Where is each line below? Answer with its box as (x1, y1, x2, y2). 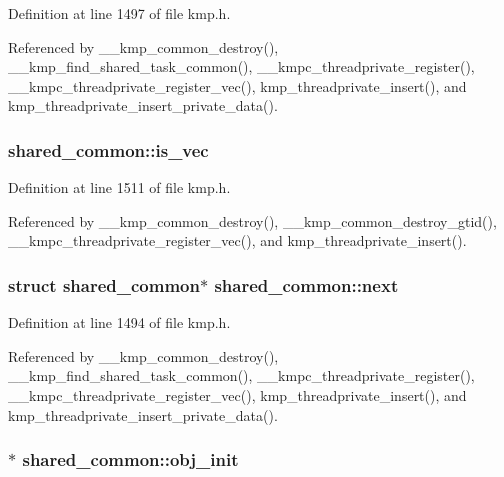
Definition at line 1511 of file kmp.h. (8, 177, 231, 198)
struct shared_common (8, 272, 200, 297)
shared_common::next (214, 272, 399, 297)
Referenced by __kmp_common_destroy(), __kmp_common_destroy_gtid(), (8, 210, 497, 231)
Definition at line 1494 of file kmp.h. (8, 312, 231, 333)
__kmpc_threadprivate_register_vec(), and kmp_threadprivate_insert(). (8, 230, 467, 251)
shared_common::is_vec (8, 137, 209, 162)
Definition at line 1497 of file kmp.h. (8, 3, 231, 23)
